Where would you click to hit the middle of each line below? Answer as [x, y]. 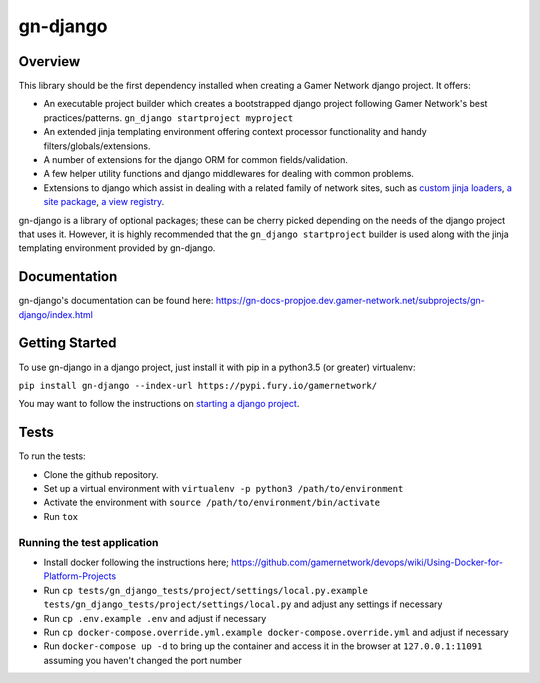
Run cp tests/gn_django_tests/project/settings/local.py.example [206, 590]
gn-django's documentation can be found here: [116, 301]
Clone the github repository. [101, 474]
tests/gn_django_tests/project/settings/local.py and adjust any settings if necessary [243, 604]
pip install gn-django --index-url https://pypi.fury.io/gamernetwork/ [198, 385]
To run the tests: [52, 456]
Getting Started [67, 343]
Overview [49, 61]
